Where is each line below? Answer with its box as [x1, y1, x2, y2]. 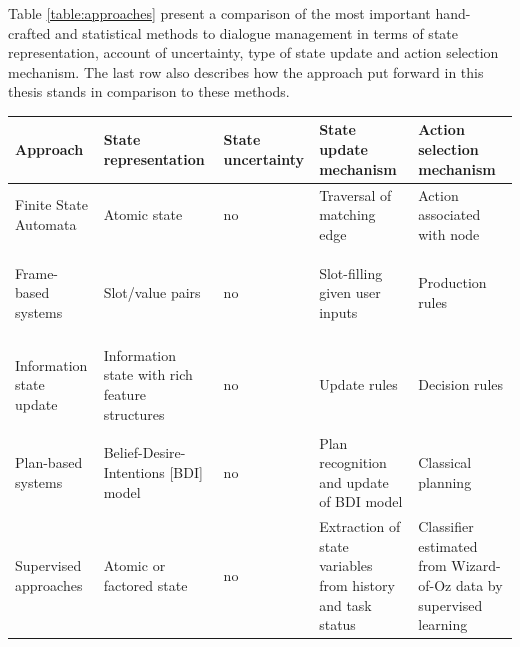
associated [418, 204, 481, 225]
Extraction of [319, 516, 401, 537]
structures [103, 403, 165, 424]
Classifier [418, 516, 474, 537]
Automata [15, 213, 77, 234]
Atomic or [103, 555, 166, 576]
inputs [319, 301, 358, 322]
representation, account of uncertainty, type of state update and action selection [8, 42, 499, 63]
